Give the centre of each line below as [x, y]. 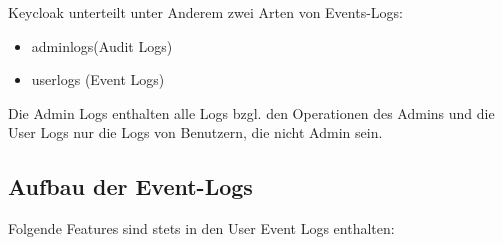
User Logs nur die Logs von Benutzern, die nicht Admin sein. [195, 132]
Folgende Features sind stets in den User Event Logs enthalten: [201, 228]
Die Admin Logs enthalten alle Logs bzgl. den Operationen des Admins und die [251, 112]
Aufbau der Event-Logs [130, 186]
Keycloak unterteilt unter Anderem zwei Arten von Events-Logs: [206, 12]
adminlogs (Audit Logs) [102, 45]
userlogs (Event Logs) [98, 79]
